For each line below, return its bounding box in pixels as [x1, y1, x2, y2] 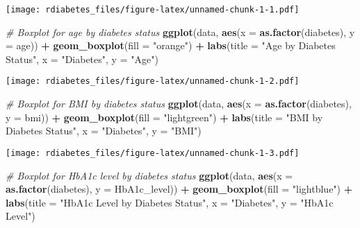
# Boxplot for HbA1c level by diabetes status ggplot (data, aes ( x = [6, 168, 293, 182]
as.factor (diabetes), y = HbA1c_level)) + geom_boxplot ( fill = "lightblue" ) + [6, 182, 353, 196]
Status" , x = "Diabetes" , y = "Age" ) [6, 51, 158, 66]
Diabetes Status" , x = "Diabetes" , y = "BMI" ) [6, 123, 202, 138]
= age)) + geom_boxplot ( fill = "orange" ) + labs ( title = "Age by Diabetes [6, 38, 336, 53]
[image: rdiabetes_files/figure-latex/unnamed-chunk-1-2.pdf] [6, 76, 300, 87]
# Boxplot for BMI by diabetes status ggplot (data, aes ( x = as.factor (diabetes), [6, 96, 352, 111]
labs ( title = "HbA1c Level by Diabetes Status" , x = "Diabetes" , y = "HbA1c [6, 195, 334, 209]
